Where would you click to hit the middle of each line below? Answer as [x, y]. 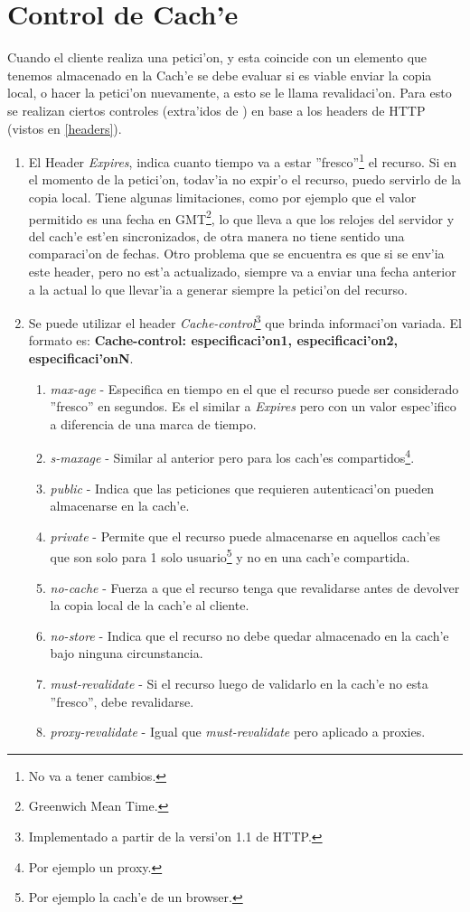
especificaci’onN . [81, 358]
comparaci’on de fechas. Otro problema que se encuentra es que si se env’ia [236, 254]
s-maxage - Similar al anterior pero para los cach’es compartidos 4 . [232, 456]
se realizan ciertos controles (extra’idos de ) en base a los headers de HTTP [216, 110]
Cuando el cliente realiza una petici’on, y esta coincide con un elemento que [217, 57]
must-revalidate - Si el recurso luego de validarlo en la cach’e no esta [239, 684]
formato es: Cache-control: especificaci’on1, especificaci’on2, [213, 340]
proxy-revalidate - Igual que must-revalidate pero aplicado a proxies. [238, 732]
